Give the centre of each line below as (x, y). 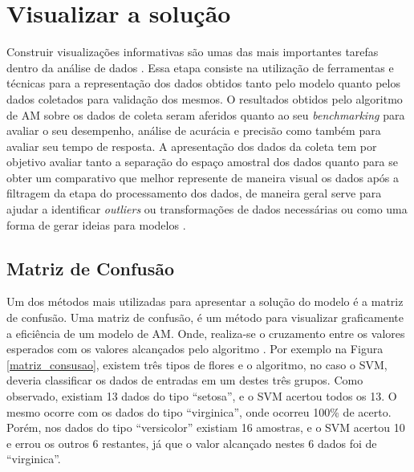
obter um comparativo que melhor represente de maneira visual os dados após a (203, 177)
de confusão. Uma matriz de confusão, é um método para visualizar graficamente (205, 317)
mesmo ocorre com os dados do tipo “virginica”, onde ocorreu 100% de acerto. (199, 411)
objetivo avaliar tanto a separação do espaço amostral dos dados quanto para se (202, 162)
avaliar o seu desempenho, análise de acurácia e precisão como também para (194, 130)
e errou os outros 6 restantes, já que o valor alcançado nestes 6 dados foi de (192, 443)
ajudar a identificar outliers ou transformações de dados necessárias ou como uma (207, 209)
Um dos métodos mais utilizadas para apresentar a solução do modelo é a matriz (205, 301)
